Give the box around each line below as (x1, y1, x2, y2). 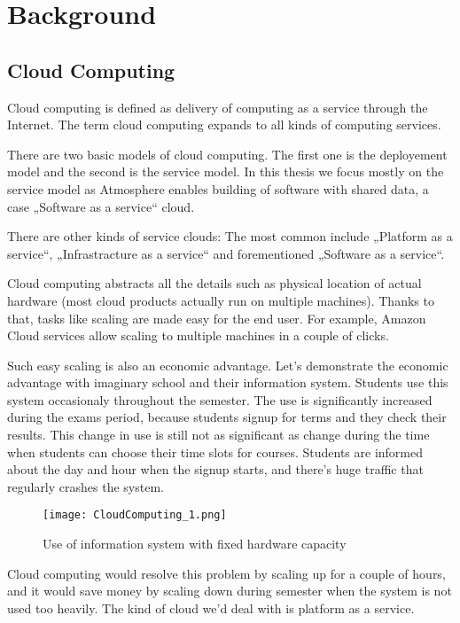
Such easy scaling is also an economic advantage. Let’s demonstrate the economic (7, 355, 448, 374)
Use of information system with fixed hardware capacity (43, 534, 347, 553)
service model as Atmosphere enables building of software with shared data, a (7, 179, 429, 198)
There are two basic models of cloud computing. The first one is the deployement (7, 144, 448, 163)
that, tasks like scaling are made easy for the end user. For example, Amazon (7, 308, 426, 327)
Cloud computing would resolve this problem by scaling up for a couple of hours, (7, 564, 446, 582)
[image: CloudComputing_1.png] (43, 509, 227, 522)
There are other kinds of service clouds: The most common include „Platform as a (7, 227, 453, 245)
